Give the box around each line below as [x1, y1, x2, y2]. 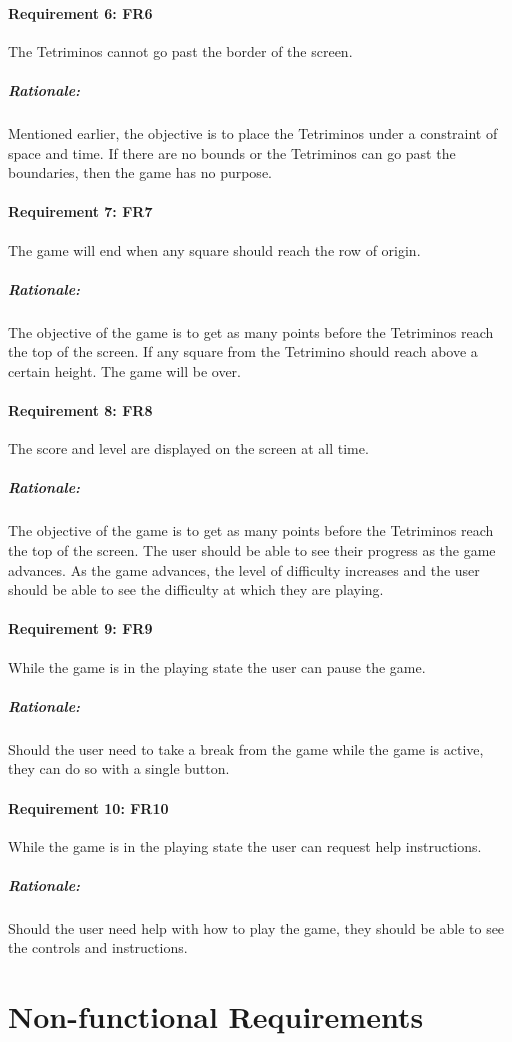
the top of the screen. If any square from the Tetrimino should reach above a [8, 341, 478, 362]
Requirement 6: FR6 [8, 2, 153, 23]
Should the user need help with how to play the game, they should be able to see [8, 917, 505, 938]
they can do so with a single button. [8, 758, 230, 779]
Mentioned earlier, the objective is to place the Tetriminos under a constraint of [8, 122, 498, 143]
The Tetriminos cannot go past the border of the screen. [8, 40, 353, 61]
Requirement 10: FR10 [8, 797, 169, 818]
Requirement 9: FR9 [8, 618, 153, 639]
